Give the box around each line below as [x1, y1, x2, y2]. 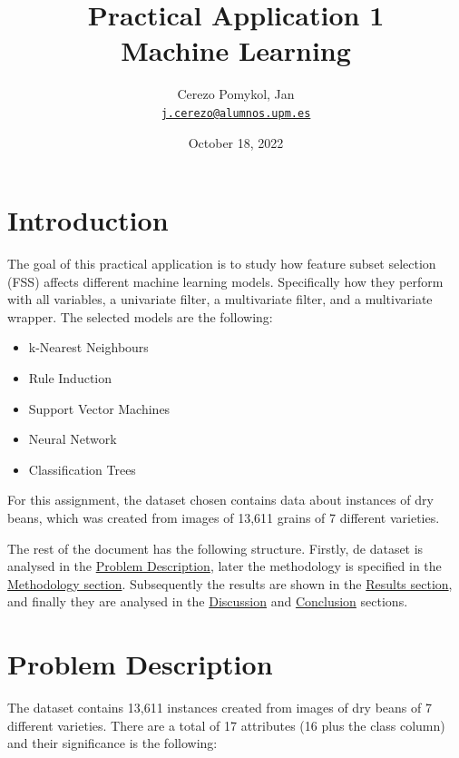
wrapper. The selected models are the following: [7, 307, 273, 326]
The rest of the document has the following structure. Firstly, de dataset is [7, 538, 424, 557]
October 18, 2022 [188, 133, 284, 152]
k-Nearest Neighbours [28, 338, 149, 357]
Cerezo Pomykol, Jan [177, 84, 295, 103]
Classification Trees [28, 459, 136, 478]
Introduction [7, 202, 169, 239]
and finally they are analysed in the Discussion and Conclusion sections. [7, 592, 408, 611]
